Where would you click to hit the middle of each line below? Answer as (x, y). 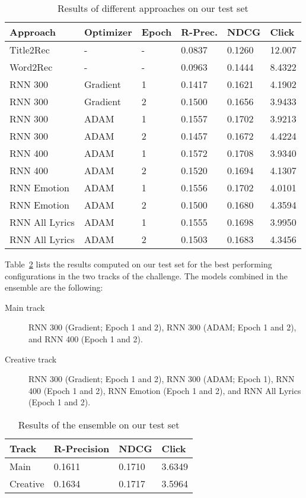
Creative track (31, 359)
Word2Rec (31, 67)
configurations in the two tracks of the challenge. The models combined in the (146, 275)
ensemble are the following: (54, 287)
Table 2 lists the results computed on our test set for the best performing (138, 264)
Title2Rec (30, 50)
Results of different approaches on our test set (153, 8)
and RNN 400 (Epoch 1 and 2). (86, 338)
